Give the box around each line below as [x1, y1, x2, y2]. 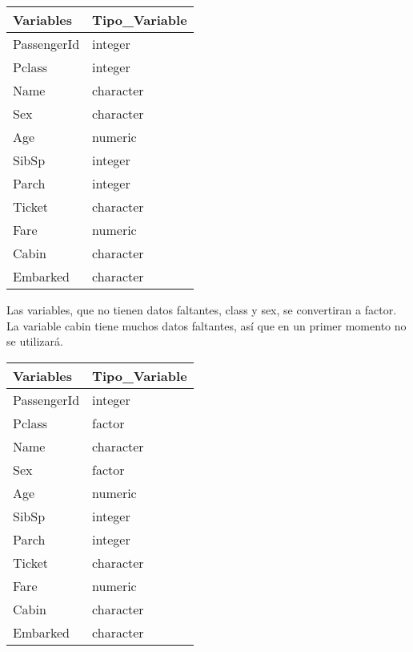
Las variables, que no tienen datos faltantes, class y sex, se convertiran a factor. [6, 302, 397, 318]
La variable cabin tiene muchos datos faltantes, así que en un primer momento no [6, 317, 407, 334]
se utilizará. [6, 333, 63, 350]
